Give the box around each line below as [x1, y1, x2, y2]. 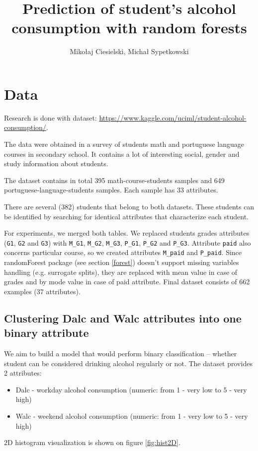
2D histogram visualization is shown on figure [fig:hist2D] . [4, 437, 180, 448]
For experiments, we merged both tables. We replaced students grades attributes [4, 228, 250, 238]
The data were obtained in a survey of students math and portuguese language [4, 139, 245, 149]
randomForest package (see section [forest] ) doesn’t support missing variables [4, 257, 239, 267]
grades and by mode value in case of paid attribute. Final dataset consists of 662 [4, 276, 250, 287]
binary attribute [4, 325, 89, 340]
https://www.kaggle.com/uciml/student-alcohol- [99, 112, 247, 123]
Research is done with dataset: [4, 112, 97, 123]
